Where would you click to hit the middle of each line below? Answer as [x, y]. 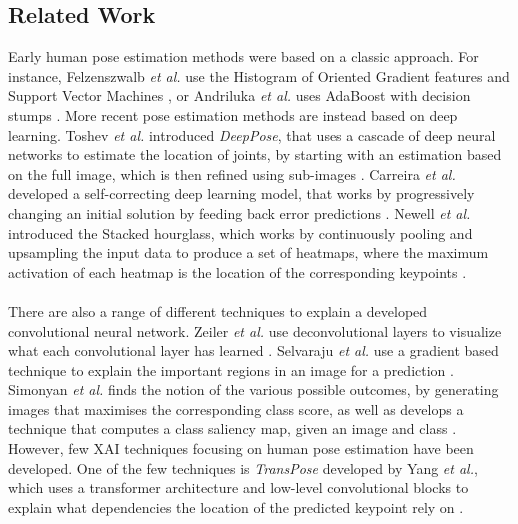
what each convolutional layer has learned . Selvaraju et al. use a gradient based [253, 350]
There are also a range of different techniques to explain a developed [218, 310]
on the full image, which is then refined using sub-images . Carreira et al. [232, 173]
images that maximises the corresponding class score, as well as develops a [236, 408]
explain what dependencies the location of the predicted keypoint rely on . [236, 506]
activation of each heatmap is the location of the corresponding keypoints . [237, 271]
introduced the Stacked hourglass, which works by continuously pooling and [240, 232]
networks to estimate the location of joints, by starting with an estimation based [255, 154]
